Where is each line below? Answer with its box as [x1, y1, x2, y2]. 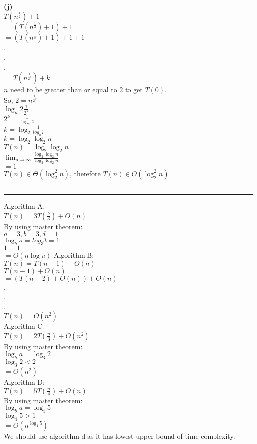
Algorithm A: [4, 201, 44, 211]
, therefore [70, 168, 101, 178]
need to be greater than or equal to [10, 84, 117, 95]
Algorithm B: [53, 249, 94, 260]
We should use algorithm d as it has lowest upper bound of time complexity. [4, 430, 235, 441]
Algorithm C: [4, 321, 44, 331]
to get [125, 84, 143, 95]
